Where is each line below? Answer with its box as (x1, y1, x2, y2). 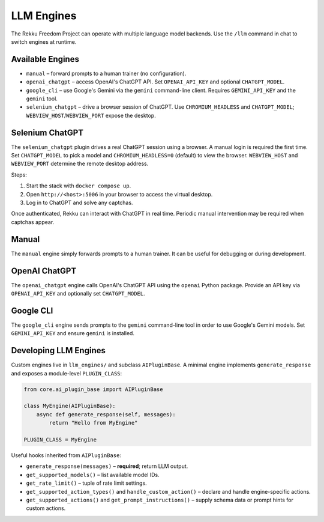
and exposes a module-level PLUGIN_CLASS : (11, 369, 122, 377)
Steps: (11, 171, 27, 178)
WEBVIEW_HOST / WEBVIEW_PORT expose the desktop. (26, 112, 156, 119)
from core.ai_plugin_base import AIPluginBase (23, 386, 163, 393)
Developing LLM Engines (11, 345, 106, 356)
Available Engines (11, 54, 79, 64)
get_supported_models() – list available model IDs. (26, 471, 160, 478)
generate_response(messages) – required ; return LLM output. (26, 463, 188, 470)
